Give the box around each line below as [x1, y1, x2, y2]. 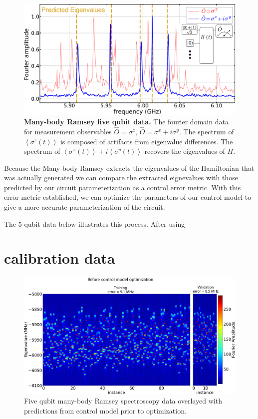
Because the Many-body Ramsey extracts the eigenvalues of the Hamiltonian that [4, 162, 255, 173]
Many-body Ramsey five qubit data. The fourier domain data [24, 116, 229, 127]
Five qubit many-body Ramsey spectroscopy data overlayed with [24, 396, 222, 406]
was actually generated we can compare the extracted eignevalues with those [4, 172, 238, 183]
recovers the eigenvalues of [144, 146, 225, 156]
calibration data [4, 248, 115, 268]
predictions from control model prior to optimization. [24, 405, 187, 416]
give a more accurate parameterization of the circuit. [4, 202, 165, 212]
